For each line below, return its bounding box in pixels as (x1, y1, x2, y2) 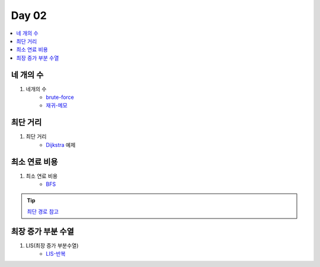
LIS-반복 (46, 250, 66, 258)
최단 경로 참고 (27, 208, 59, 215)
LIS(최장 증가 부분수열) (25, 242, 79, 249)
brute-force (46, 94, 74, 101)
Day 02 (11, 9, 47, 22)
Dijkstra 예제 (46, 141, 76, 148)
